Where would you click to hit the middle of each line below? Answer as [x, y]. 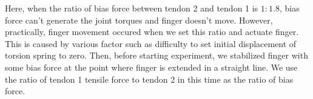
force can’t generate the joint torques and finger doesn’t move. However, [139, 20]
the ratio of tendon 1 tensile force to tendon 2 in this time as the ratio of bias [149, 79]
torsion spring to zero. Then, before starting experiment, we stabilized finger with [156, 55]
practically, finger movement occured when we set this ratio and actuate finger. [152, 32]
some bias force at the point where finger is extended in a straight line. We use [151, 67]
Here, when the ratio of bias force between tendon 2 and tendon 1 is [132, 8]
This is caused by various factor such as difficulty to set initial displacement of [151, 43]
